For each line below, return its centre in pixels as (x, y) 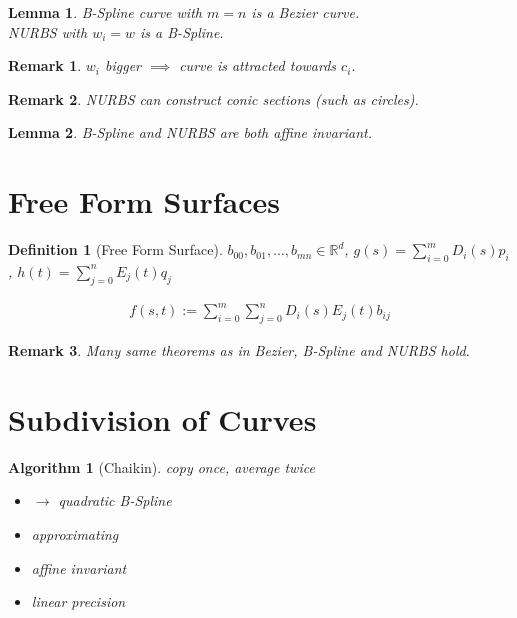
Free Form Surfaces (144, 201)
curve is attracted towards (258, 65)
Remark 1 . (45, 65)
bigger (123, 65)
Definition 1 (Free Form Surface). (115, 249)
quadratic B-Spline (115, 500)
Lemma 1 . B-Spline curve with (105, 12)
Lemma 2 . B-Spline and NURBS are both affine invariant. (190, 132)
